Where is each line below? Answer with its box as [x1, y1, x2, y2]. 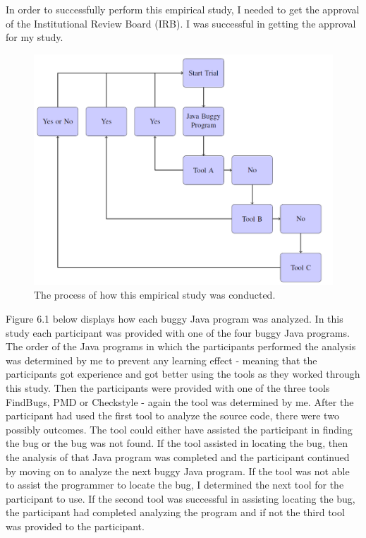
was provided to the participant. [6, 518, 145, 533]
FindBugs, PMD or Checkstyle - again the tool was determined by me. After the [6, 394, 354, 409]
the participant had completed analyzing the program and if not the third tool [6, 505, 345, 520]
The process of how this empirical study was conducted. [34, 287, 276, 302]
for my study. [6, 30, 63, 44]
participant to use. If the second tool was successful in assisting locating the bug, [6, 491, 355, 506]
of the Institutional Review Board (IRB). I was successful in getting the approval [6, 16, 356, 30]
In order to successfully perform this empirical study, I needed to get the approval [6, 2, 360, 16]
